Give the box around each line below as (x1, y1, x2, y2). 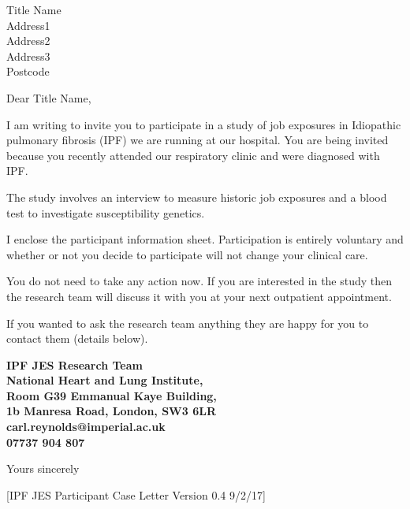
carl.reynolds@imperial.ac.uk (6, 418, 166, 435)
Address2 (6, 32, 50, 49)
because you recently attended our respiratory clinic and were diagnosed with (6, 147, 380, 163)
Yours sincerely (6, 460, 80, 477)
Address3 (6, 47, 50, 64)
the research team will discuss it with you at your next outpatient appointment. (6, 288, 392, 304)
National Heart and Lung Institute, (6, 372, 203, 388)
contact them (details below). (6, 330, 148, 347)
